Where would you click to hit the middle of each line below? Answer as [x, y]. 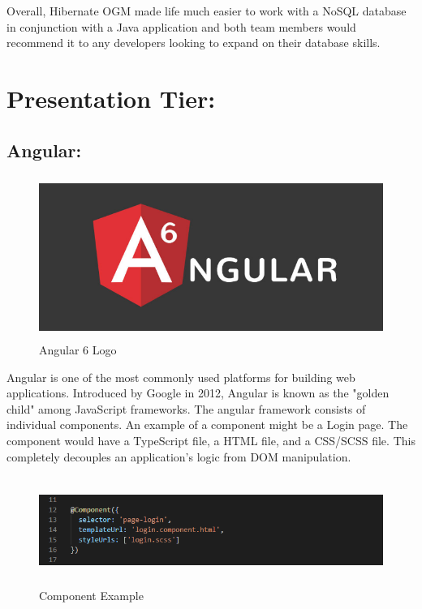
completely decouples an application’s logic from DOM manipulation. [179, 456]
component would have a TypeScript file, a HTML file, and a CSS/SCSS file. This [211, 440]
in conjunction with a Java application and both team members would [181, 26]
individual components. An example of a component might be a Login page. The [207, 425]
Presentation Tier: [111, 98]
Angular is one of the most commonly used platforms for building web [181, 377]
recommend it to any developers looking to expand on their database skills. [194, 43]
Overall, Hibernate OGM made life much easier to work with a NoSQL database [207, 11]
